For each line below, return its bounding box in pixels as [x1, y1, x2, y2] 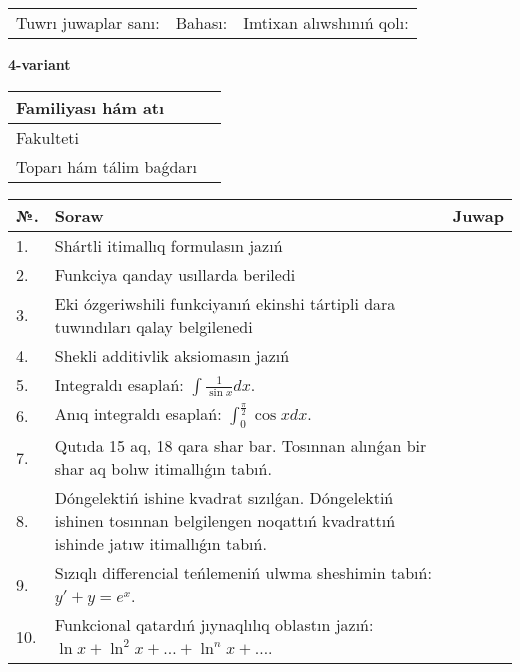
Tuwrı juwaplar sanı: [16, 11, 160, 34]
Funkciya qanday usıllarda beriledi [54, 262, 296, 286]
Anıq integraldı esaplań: [54, 402, 222, 426]
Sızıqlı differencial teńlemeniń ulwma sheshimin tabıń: [54, 561, 432, 585]
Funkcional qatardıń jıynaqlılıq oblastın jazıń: [54, 613, 374, 637]
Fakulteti [16, 125, 79, 149]
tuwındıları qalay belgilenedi [54, 314, 253, 338]
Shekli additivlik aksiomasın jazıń [54, 343, 290, 367]
